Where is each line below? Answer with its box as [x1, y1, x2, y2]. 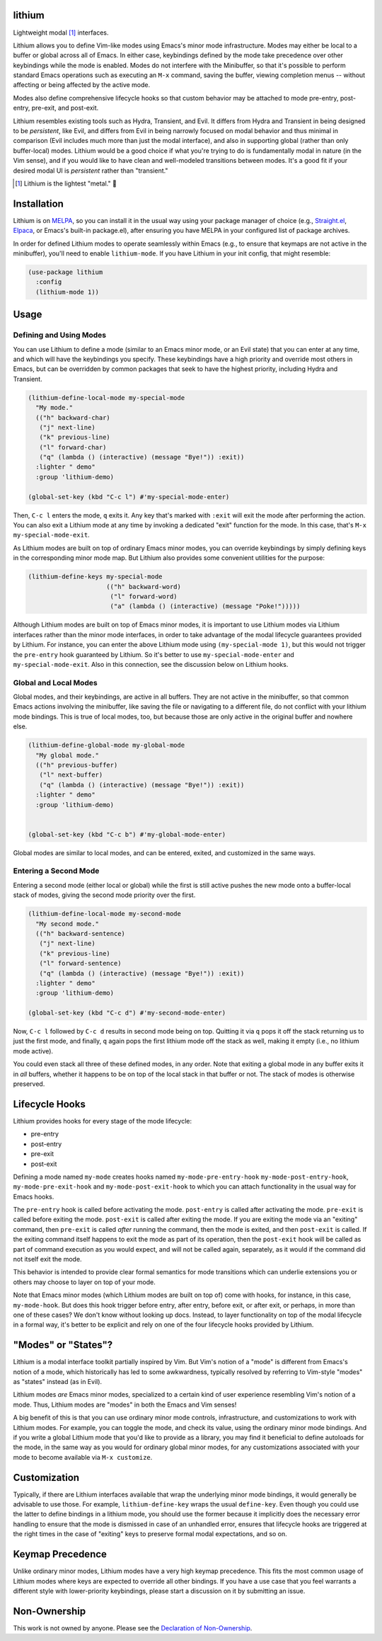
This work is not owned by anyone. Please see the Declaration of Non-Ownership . [13, 1623, 253, 1632]
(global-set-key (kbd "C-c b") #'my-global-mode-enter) [28, 830, 226, 838]
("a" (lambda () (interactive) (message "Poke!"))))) [110, 602, 301, 610]
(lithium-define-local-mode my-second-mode [28, 910, 182, 918]
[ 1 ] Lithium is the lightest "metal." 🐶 [15, 179, 117, 188]
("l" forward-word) [110, 592, 178, 600]
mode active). [13, 1046, 53, 1055]
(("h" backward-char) [35, 413, 111, 421]
